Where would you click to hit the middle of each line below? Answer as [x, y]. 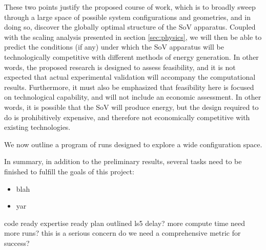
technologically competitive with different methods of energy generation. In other [131, 56]
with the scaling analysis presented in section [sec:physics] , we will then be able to [133, 37]
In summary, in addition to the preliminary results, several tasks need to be [123, 161]
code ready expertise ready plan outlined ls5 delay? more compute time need [125, 223]
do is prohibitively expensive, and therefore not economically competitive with [127, 117]
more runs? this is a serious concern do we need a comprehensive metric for [122, 233]
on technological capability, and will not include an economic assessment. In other [133, 97]
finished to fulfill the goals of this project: [69, 171]
